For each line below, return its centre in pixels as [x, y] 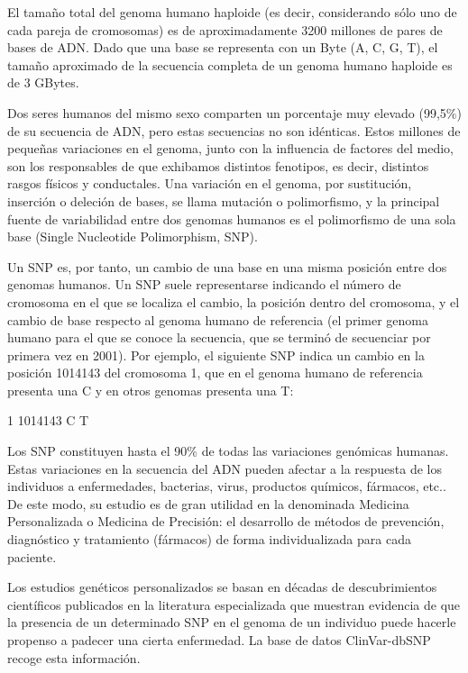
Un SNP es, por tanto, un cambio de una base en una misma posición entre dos [227, 266]
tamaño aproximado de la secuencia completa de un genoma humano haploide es [230, 64]
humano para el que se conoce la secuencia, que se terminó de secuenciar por [219, 337]
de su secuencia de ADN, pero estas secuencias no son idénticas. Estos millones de [234, 130]
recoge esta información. [74, 657]
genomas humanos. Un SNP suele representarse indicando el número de [204, 284]
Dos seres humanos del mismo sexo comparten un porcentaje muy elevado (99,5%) [234, 112]
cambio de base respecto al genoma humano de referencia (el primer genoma [218, 319]
